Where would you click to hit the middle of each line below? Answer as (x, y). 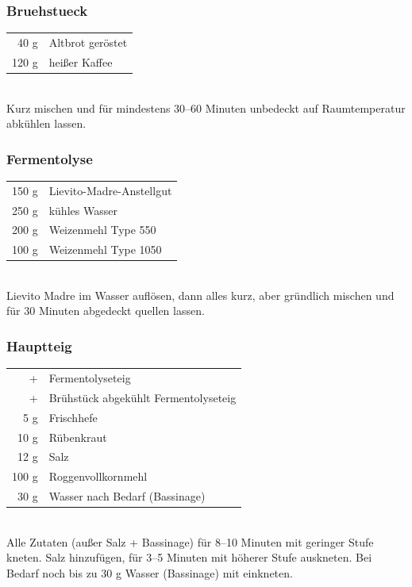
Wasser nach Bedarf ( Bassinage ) (127, 496)
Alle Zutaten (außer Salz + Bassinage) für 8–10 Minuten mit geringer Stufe (190, 541)
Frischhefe (73, 417)
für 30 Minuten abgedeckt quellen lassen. (106, 311)
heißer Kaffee (81, 61)
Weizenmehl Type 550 (102, 230)
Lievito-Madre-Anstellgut (110, 190)
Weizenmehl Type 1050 (105, 249)
